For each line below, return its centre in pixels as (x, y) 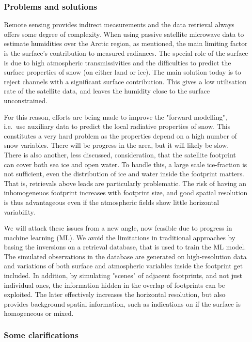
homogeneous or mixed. (39, 313)
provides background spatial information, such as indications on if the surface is (122, 303)
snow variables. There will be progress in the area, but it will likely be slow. (117, 145)
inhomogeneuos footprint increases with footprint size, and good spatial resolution (126, 193)
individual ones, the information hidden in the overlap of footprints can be (115, 285)
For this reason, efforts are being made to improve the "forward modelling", (116, 117)
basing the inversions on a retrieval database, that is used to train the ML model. (125, 247)
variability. (20, 211)
